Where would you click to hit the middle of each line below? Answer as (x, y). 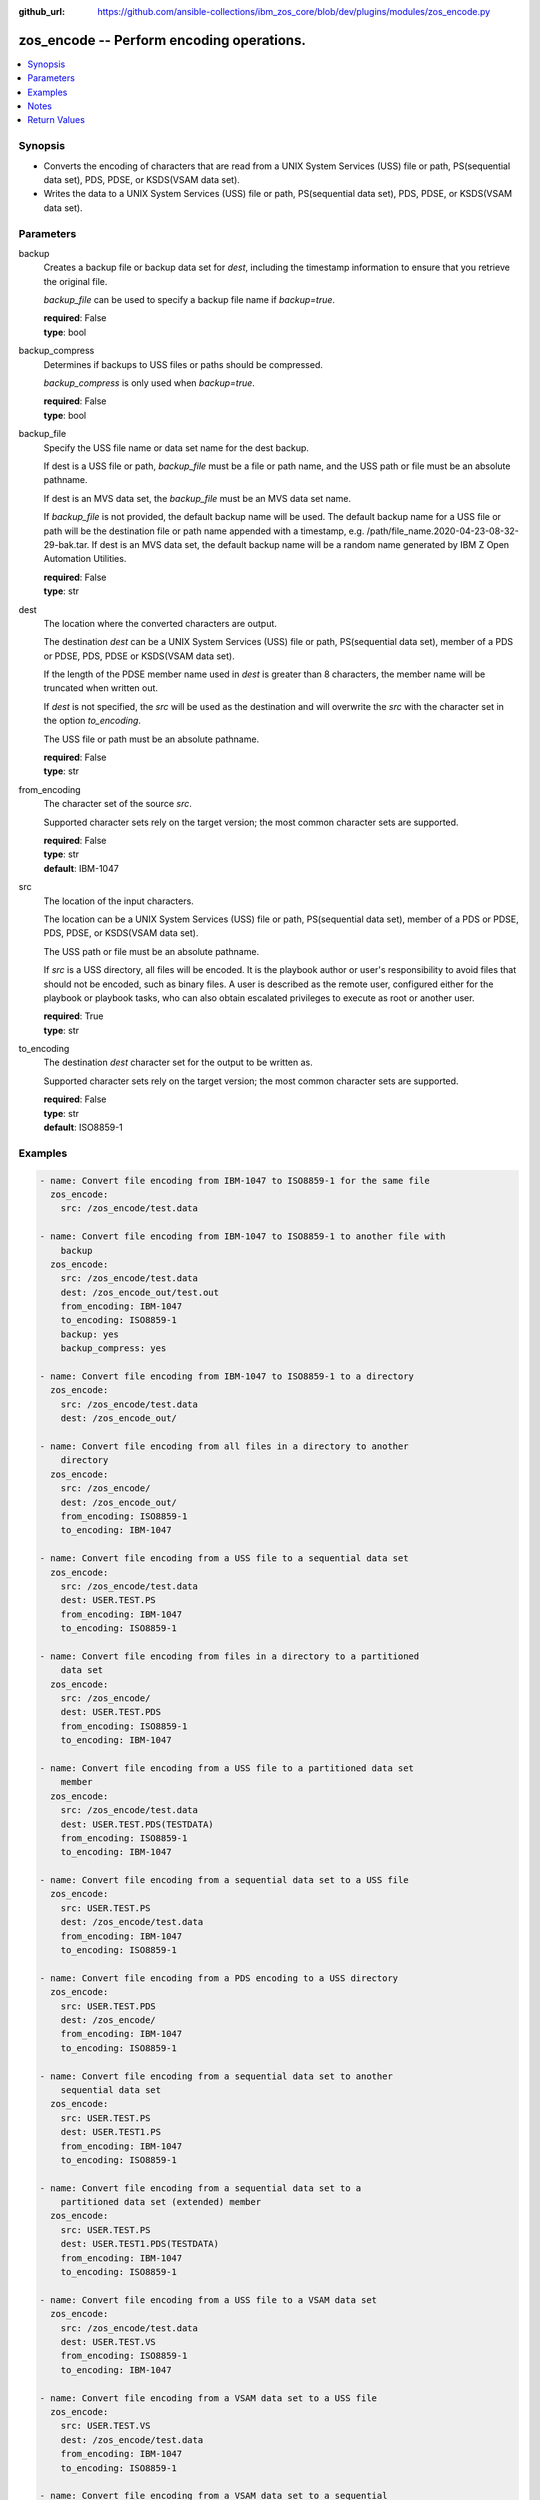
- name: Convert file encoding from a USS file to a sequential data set (224, 1558)
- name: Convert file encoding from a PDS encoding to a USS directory (219, 1978)
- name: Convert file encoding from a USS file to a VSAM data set (208, 2299)
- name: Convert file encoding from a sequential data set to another (216, 2076)
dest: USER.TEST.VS (108, 2341)
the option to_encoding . (92, 721)
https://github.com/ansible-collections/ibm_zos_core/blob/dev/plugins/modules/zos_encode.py (294, 11)
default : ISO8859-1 (83, 1127)
